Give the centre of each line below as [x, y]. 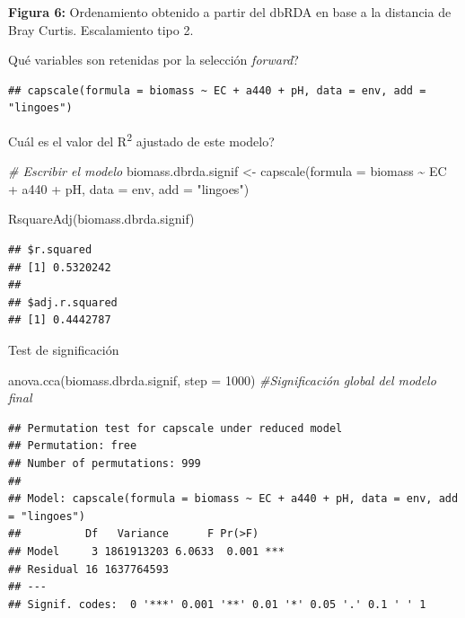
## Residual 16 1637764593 [88, 569]
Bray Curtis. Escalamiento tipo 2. [101, 29]
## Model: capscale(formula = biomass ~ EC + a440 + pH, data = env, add [233, 499]
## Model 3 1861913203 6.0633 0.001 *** [146, 551]
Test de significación [64, 349]
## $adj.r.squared [63, 302]
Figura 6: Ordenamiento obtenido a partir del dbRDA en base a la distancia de [230, 12]
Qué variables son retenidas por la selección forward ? [154, 60]
